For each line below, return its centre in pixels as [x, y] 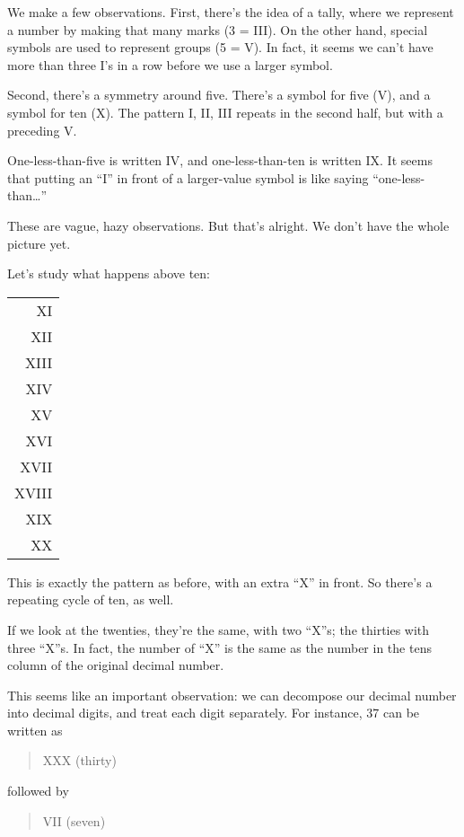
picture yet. [39, 243]
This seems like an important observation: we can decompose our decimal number [232, 695]
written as [35, 730]
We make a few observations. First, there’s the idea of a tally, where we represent [231, 12]
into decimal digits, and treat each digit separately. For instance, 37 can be [214, 713]
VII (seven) [74, 820]
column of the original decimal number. [116, 665]
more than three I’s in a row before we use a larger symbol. [170, 64]
